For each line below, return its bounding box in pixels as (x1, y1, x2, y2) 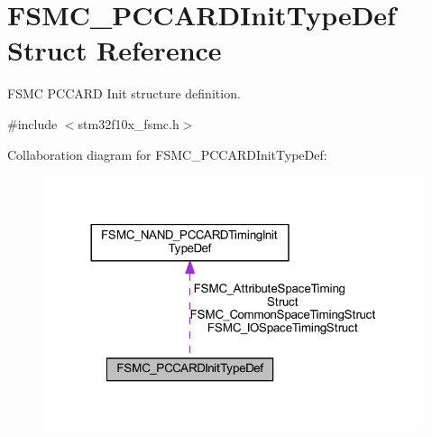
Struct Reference (7, 32, 222, 69)
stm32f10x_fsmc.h (78, 114, 179, 133)
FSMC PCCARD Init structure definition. (7, 84, 241, 103)
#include (7, 114, 58, 133)
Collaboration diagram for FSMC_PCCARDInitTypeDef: (7, 144, 327, 163)
